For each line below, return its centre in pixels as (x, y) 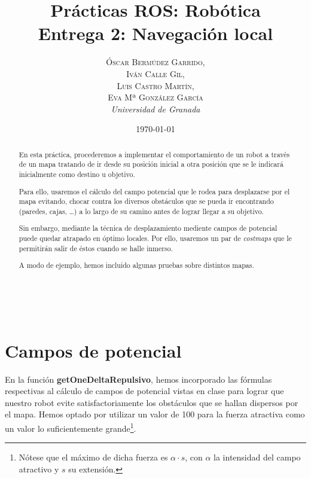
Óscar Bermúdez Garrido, (155, 62)
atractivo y (39, 469)
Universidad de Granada (155, 109)
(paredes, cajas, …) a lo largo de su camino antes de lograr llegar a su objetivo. (141, 211)
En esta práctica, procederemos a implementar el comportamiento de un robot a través (154, 154)
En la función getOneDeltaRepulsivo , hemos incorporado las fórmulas (138, 379)
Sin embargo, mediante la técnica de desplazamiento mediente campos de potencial (148, 228)
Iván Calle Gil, (155, 73)
